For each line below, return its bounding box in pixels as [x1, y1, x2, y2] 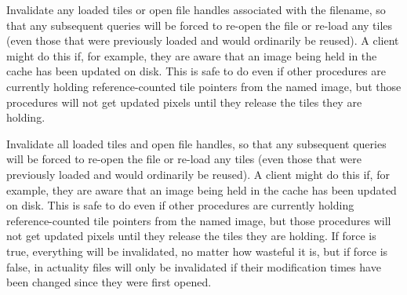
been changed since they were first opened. [6, 274, 212, 290]
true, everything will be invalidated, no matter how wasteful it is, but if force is [6, 242, 388, 259]
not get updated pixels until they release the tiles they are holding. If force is [6, 228, 376, 244]
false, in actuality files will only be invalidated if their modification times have [6, 258, 381, 275]
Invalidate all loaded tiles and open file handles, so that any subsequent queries [6, 135, 387, 151]
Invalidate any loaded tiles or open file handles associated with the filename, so [6, 2, 386, 17]
